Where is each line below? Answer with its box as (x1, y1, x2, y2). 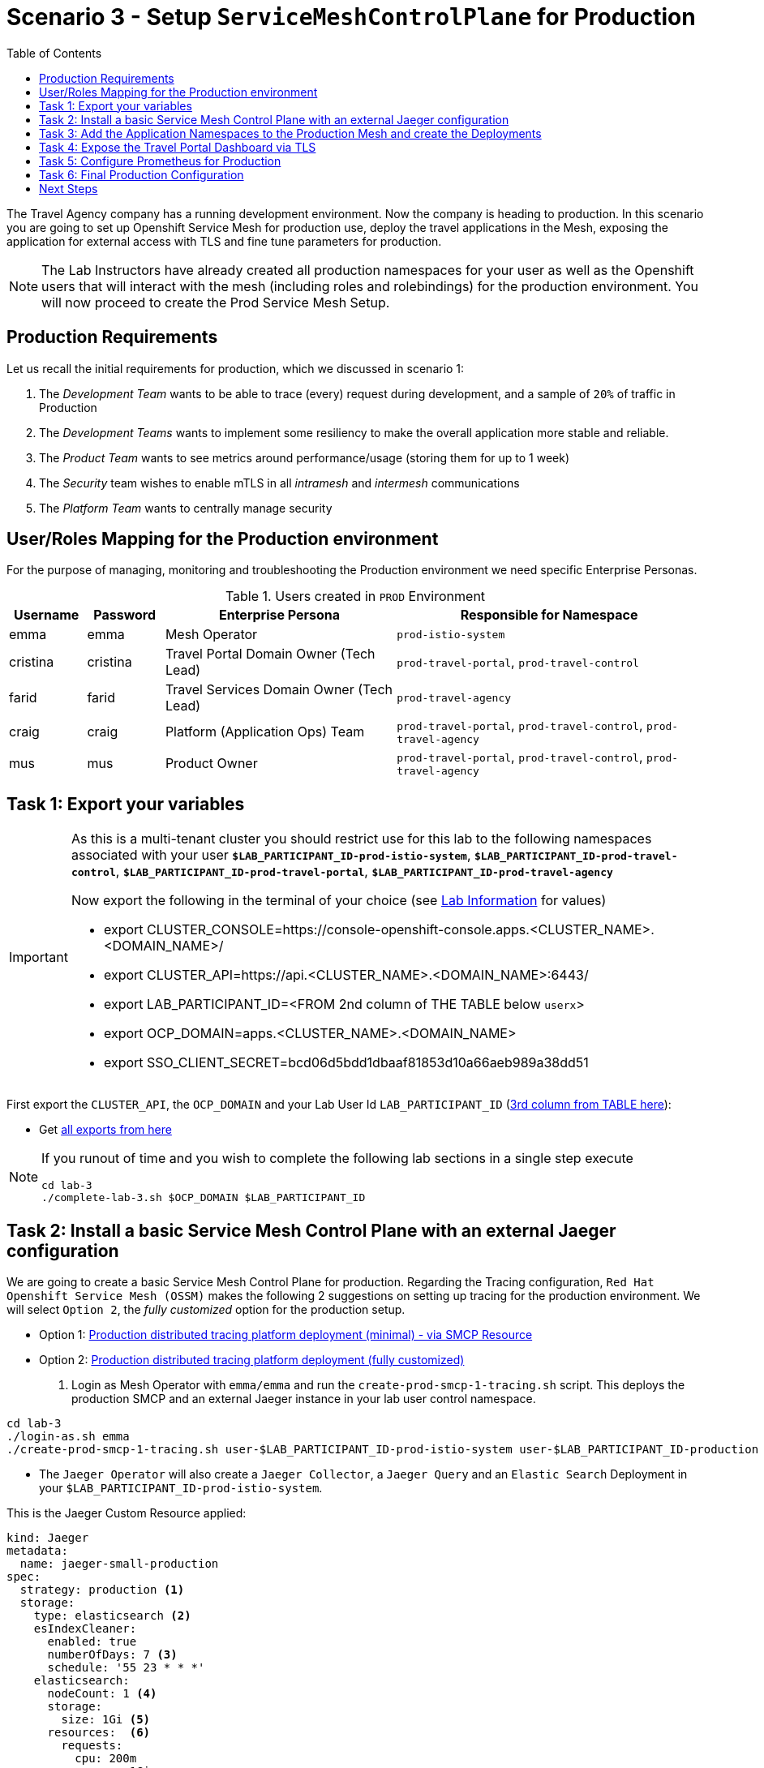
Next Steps (39, 181, 98, 195)
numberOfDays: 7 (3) (47, 1648, 178, 1662)
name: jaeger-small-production (19, 1557, 219, 1571)
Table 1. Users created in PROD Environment (225, 588, 486, 605)
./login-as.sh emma (6, 1430, 130, 1444)
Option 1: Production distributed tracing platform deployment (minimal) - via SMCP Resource (39, 1328, 533, 1342)
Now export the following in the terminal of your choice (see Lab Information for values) (71, 892, 607, 909)
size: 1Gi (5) (61, 1713, 151, 1727)
